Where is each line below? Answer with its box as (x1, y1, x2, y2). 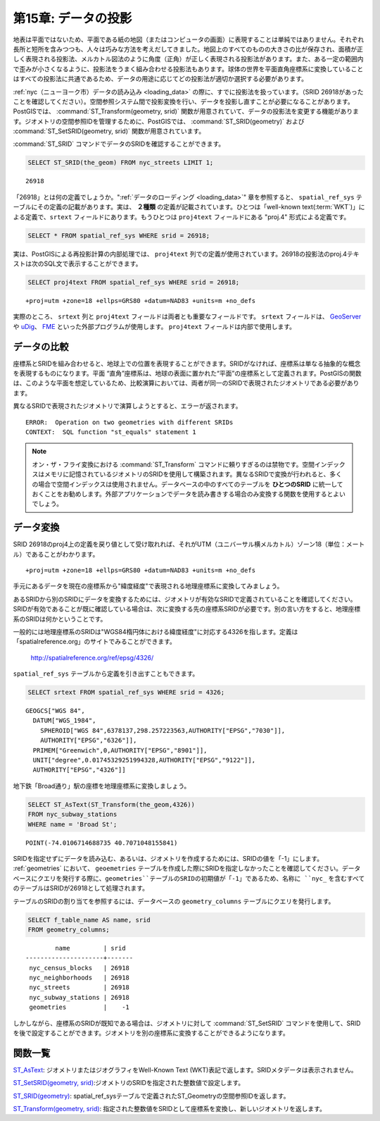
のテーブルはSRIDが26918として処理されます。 (13, 884, 149, 893)
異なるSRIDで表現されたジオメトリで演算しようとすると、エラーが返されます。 (13, 402, 242, 410)
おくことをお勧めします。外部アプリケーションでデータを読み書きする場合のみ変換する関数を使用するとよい (32, 490, 346, 498)
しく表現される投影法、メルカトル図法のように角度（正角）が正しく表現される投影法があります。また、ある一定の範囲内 (13, 55, 364, 63)
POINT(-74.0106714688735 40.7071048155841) (25, 838, 178, 847)
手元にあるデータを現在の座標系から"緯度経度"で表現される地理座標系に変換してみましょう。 (13, 582, 284, 590)
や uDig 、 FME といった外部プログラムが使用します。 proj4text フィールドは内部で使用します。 (13, 322, 296, 330)
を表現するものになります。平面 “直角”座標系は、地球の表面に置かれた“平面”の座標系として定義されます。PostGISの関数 (13, 369, 362, 377)
